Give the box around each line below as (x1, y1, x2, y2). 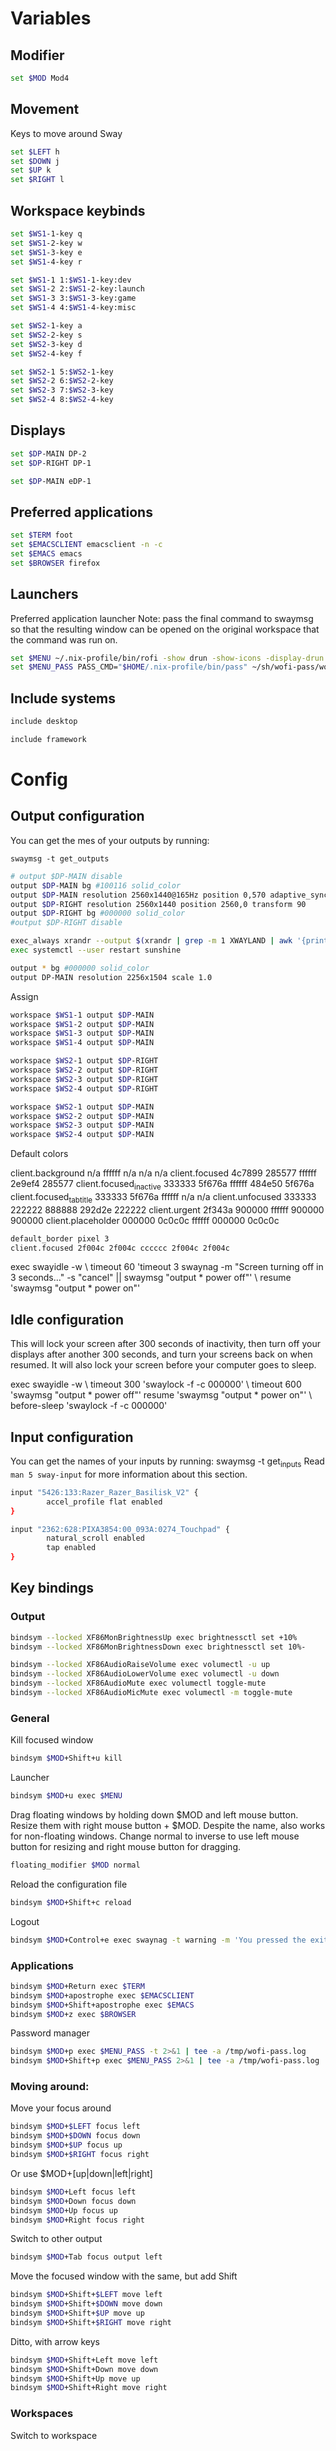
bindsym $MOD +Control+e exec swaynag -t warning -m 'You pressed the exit (10, 1935, 329, 1945)
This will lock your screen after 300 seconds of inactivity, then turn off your (10, 1338, 321, 1350)
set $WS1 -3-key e (10, 247, 83, 257)
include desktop (10, 717, 78, 727)
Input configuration (10, 1428, 134, 1446)
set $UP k (10, 165, 52, 176)
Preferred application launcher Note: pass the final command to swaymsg (10, 612, 314, 624)
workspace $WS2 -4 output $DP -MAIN (10, 1130, 155, 1140)
